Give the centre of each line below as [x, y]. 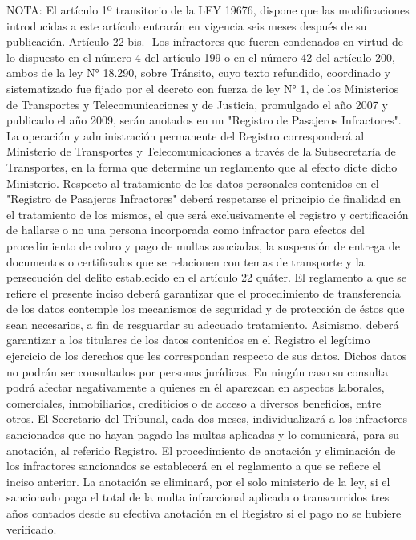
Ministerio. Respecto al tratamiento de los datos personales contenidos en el [193, 183]
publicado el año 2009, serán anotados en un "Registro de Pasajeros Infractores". [204, 120]
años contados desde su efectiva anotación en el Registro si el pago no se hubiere [204, 513]
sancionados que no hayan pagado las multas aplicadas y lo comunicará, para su [203, 434]
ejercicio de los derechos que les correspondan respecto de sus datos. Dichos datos [207, 356]
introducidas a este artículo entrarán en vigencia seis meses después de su [187, 25]
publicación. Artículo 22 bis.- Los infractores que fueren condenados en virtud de [205, 41]
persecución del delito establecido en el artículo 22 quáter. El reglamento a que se [207, 277]
